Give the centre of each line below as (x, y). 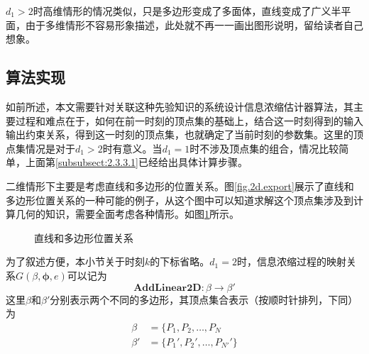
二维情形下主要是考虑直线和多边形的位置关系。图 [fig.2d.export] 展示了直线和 (180, 186)
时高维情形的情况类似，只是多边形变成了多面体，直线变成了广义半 (187, 11)
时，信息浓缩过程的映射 (291, 261)
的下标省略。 (180, 261)
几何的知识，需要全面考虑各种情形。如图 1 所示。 (127, 214)
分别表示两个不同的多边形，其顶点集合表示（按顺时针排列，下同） (204, 299)
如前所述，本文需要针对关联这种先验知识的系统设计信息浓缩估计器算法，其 (180, 106)
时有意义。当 (132, 148)
